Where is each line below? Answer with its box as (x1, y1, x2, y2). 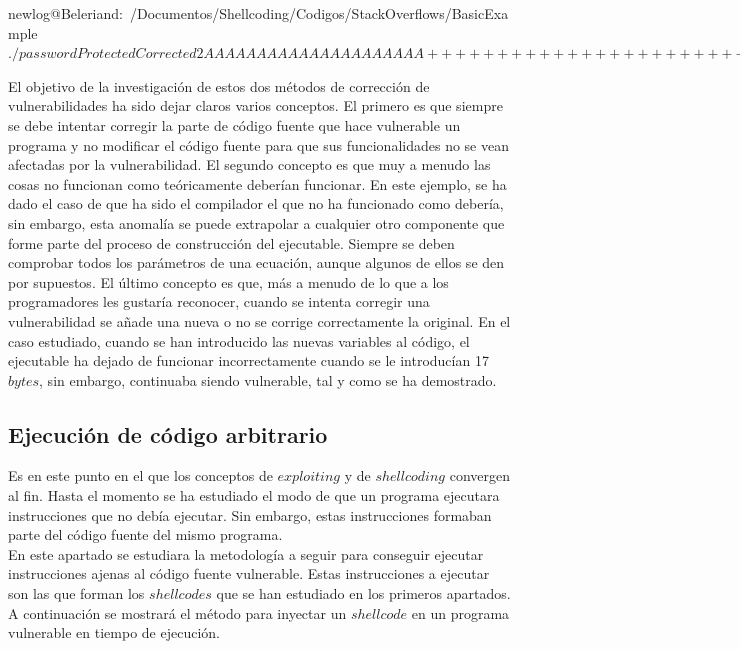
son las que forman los (8, 583, 145, 604)
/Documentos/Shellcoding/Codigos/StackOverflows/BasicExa (129, 3, 509, 23)
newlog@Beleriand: (8, 3, 123, 23)
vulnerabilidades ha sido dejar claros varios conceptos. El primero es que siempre (8, 95, 503, 116)
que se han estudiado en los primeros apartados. (216, 583, 511, 604)
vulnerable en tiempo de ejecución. (8, 622, 220, 643)
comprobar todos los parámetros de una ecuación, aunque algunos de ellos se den (8, 252, 505, 273)
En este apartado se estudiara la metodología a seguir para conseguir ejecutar (8, 543, 484, 564)
